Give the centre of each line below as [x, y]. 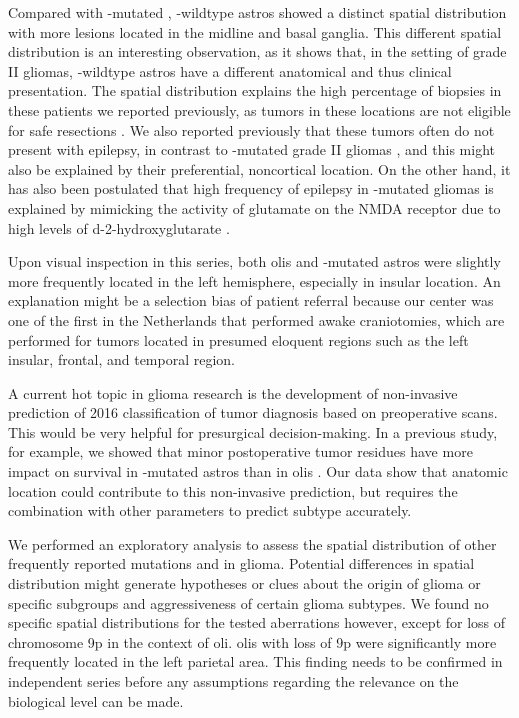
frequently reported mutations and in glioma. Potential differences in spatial [241, 563]
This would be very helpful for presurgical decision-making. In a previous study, [253, 431]
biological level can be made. [96, 700]
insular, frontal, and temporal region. [122, 359]
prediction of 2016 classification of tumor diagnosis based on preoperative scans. [253, 412]
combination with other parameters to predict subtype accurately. [210, 510]
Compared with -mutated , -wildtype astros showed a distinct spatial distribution [257, 12]
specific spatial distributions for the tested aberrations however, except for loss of [257, 622]
